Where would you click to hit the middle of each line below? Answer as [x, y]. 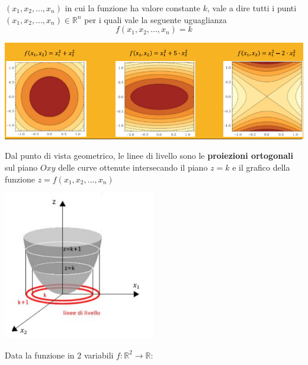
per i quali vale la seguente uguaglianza [155, 19]
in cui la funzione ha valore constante [133, 8]
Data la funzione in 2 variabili [59, 355]
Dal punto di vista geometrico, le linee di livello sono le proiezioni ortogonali [149, 156]
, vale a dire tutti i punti [252, 8]
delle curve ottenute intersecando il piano [133, 167]
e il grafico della [261, 167]
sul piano [21, 167]
